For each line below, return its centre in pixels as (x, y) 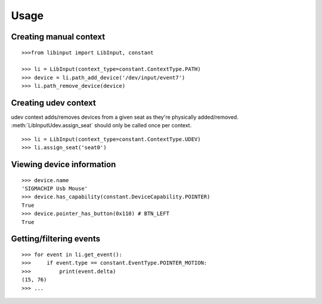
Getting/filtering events (56, 239)
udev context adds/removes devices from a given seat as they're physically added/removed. (125, 117)
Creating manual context (58, 37)
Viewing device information (64, 165)
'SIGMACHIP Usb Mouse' (55, 188)
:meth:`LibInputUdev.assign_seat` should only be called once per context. (101, 125)
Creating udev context (54, 102)
